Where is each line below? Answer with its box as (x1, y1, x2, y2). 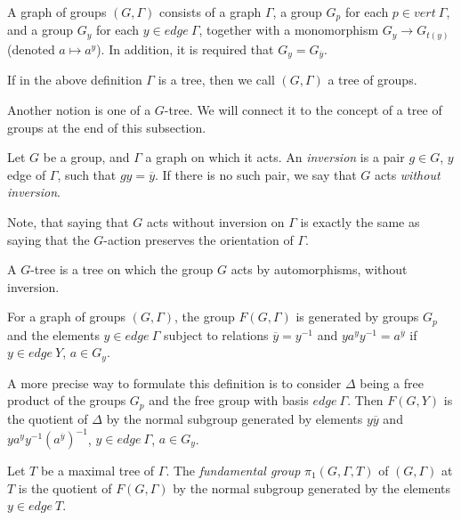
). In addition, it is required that (96, 39, 274, 58)
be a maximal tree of (40, 461, 155, 479)
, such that (57, 165, 117, 183)
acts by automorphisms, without (230, 260, 408, 279)
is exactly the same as (300, 212, 420, 231)
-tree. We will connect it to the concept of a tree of (164, 101, 442, 119)
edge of (7, 165, 46, 183)
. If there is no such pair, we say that (155, 165, 357, 183)
